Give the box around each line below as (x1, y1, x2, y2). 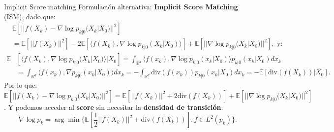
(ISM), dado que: (4, 11, 56, 21)
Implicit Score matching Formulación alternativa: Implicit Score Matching (4, 1, 238, 11)
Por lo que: (4, 80, 37, 90)
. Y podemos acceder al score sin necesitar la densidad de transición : (4, 101, 223, 112)
